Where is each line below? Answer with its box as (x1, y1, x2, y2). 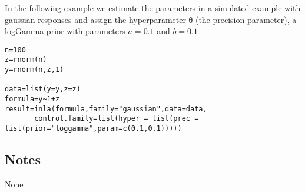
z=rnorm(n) (5, 55, 47, 64)
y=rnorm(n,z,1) (5, 65, 64, 74)
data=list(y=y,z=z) (5, 85, 81, 94)
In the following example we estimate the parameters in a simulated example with (5, 2, 301, 14)
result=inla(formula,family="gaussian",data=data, (5, 104, 207, 113)
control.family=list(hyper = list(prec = (34, 114, 199, 123)
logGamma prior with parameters (5, 25, 125, 37)
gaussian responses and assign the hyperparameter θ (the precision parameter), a (5, 13, 297, 25)
